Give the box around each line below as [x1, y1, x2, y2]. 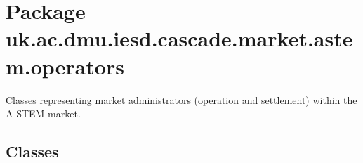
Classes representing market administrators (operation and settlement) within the [6, 92, 357, 107]
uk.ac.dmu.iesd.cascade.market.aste [6, 24, 353, 53]
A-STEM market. [6, 106, 81, 121]
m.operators [6, 51, 124, 80]
